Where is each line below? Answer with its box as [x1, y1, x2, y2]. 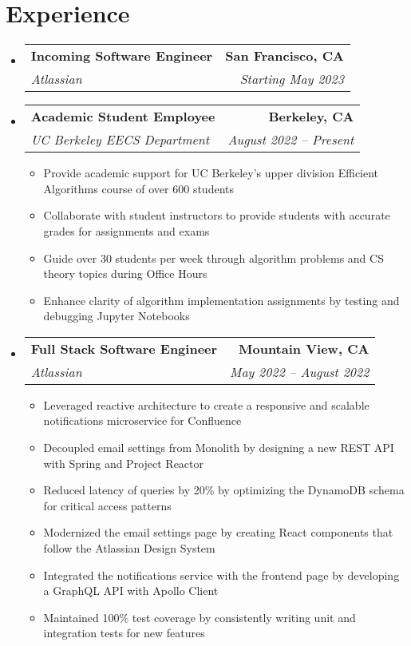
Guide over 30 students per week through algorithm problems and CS [43, 249, 384, 266]
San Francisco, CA [225, 46, 344, 65]
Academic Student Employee [30, 107, 215, 126]
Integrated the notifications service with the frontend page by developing [43, 566, 400, 583]
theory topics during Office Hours [43, 265, 207, 282]
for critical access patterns [43, 497, 172, 513]
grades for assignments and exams [43, 222, 210, 239]
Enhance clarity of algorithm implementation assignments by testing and [43, 291, 400, 308]
